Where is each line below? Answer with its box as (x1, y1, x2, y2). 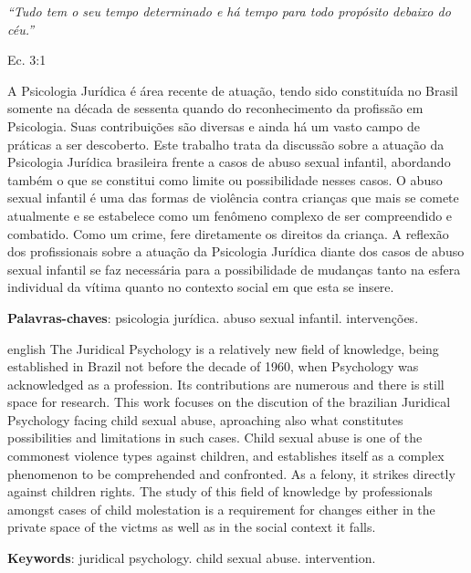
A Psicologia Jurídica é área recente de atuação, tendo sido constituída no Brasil (7, 80, 458, 99)
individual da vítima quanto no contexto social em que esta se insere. (7, 277, 394, 297)
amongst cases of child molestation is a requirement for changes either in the (7, 499, 435, 518)
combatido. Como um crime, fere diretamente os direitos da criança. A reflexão (7, 224, 449, 243)
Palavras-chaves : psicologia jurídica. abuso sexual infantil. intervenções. (7, 307, 419, 327)
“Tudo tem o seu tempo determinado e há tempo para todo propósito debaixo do (7, 2, 451, 20)
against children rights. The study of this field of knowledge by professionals (7, 482, 433, 501)
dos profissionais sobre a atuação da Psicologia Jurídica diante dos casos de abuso (7, 242, 465, 261)
